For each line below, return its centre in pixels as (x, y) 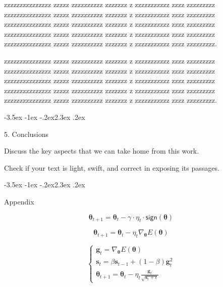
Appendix (19, 201)
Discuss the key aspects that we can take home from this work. (102, 151)
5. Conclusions (26, 134)
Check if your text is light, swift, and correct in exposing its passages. (112, 167)
